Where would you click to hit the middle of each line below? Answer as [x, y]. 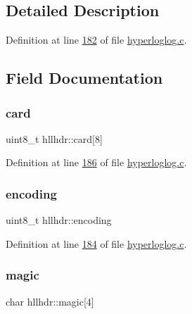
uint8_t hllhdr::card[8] [54, 138]
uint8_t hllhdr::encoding [59, 220]
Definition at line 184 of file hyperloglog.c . [96, 243]
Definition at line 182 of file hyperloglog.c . [96, 40]
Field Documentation [84, 78]
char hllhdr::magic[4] [50, 301]
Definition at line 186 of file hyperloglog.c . [96, 162]
